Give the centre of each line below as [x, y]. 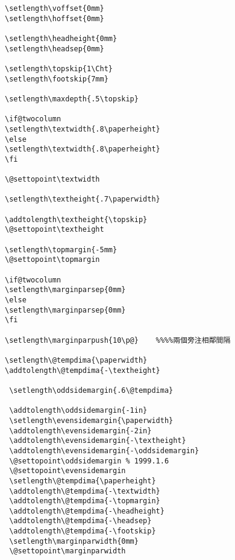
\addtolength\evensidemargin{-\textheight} [98, 441]
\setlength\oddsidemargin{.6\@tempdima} [91, 390]
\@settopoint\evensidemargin [67, 471]
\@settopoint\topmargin [52, 260]
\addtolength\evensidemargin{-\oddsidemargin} [104, 450]
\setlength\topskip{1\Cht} [59, 68]
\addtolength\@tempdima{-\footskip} [83, 531]
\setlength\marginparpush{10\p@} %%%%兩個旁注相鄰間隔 [118, 340]
